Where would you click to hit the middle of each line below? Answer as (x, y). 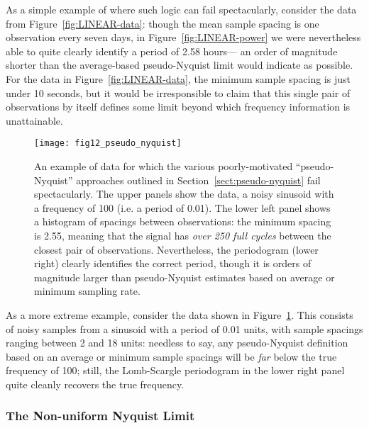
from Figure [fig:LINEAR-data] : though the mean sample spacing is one (163, 23)
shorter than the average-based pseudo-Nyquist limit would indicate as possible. (180, 65)
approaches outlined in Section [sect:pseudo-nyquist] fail (198, 180)
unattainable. (34, 120)
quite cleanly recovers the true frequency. (95, 384)
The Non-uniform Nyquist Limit (100, 416)
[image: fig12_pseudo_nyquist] (108, 143)
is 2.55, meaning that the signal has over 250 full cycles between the (183, 235)
